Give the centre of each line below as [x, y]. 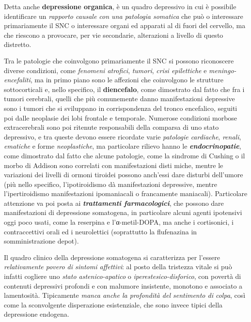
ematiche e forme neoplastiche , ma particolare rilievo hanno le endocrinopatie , [123, 146]
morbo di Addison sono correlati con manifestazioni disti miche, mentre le [114, 165]
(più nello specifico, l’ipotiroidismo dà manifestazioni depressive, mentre [110, 184]
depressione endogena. [37, 314]
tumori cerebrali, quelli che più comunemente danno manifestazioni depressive [119, 99]
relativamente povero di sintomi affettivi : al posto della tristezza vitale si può [118, 267]
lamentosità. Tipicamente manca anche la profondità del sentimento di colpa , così [125, 295]
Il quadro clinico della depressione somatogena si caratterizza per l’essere [112, 257]
